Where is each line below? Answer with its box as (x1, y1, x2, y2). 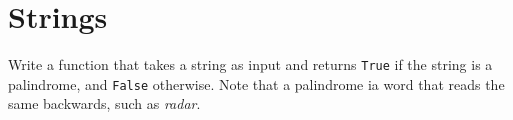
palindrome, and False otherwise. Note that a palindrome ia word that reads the (8, 73, 505, 94)
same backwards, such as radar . (8, 93, 201, 114)
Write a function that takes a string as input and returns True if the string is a (8, 54, 493, 75)
